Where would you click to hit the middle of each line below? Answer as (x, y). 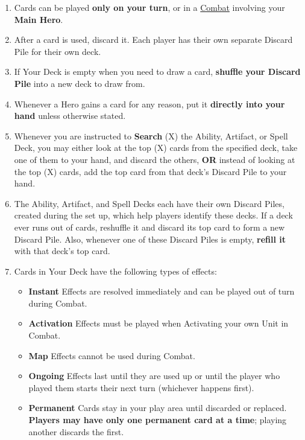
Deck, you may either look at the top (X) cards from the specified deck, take (156, 148)
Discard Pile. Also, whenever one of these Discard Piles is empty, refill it (150, 239)
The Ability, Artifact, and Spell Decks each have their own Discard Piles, (149, 203)
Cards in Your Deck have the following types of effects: (115, 271)
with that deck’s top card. (62, 251)
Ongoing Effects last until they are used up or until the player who (154, 376)
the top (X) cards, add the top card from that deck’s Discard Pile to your (150, 171)
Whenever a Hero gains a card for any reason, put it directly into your (149, 104)
